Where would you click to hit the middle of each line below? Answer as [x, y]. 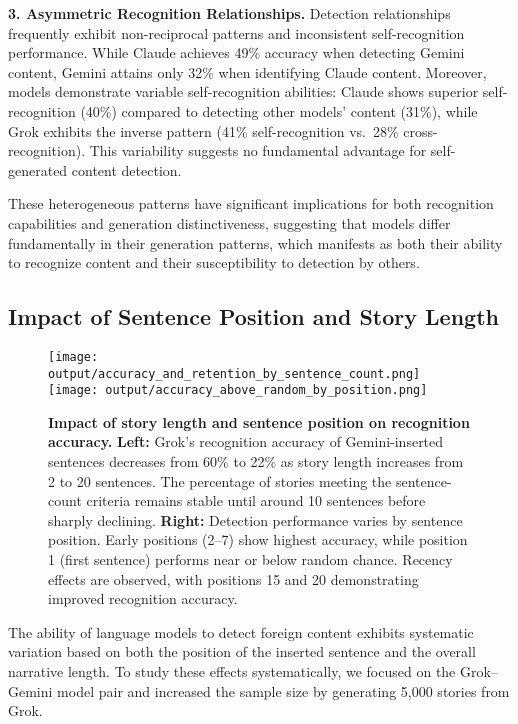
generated [38, 169]
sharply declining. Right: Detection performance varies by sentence [255, 519]
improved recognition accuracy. [143, 598]
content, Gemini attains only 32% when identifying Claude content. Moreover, [247, 71]
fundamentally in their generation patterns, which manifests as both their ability [255, 242]
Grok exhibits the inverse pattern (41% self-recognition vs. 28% [203, 130]
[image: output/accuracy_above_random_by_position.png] [238, 390]
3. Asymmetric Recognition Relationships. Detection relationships [229, 13]
